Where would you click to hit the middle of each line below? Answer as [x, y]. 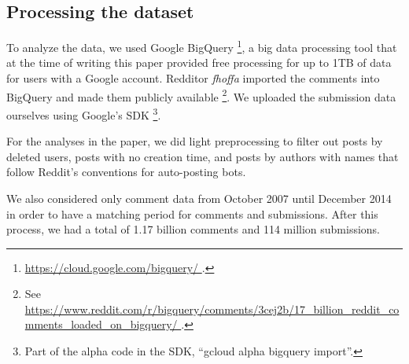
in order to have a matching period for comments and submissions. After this [192, 213]
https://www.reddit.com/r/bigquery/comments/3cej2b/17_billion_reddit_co [212, 309]
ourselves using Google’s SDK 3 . [84, 113]
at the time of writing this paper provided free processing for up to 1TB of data [199, 63]
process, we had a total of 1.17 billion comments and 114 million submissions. [193, 229]
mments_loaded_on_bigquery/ [101, 324]
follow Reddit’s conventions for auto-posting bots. [126, 172]
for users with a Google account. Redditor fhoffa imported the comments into [193, 78]
